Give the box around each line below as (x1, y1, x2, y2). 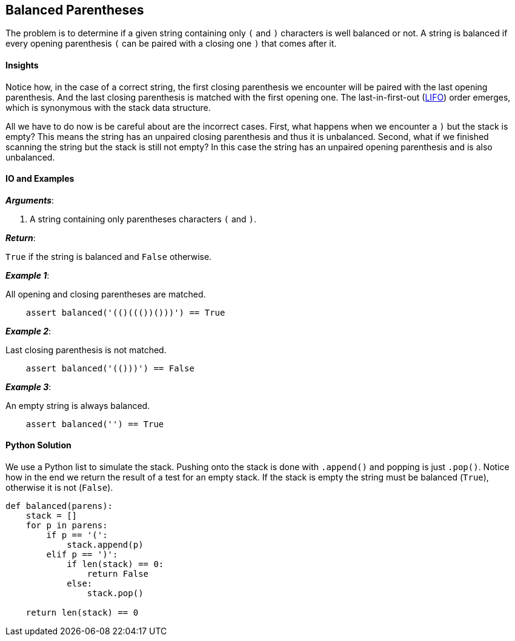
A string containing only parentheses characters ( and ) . (30, 213, 257, 224)
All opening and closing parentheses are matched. (5, 288, 206, 299)
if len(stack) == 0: (67, 559, 164, 570)
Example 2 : (5, 325, 51, 336)
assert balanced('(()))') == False (25, 363, 194, 373)
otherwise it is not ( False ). (5, 482, 113, 493)
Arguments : (5, 194, 55, 205)
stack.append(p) (67, 540, 144, 550)
